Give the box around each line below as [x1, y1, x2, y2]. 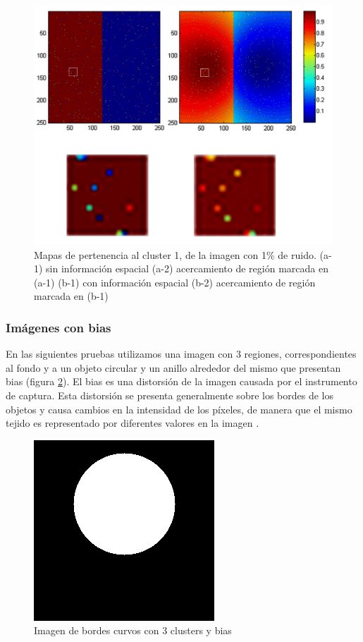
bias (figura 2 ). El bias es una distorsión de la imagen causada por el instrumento [6, 374, 357, 389]
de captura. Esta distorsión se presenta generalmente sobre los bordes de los [6, 388, 334, 403]
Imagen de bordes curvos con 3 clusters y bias [34, 623, 232, 638]
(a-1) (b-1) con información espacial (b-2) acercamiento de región [34, 274, 316, 289]
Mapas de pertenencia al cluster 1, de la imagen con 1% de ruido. [34, 247, 316, 262]
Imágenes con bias [6, 319, 111, 336]
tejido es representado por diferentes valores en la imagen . [6, 416, 259, 430]
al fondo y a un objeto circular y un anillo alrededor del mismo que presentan [6, 360, 341, 375]
